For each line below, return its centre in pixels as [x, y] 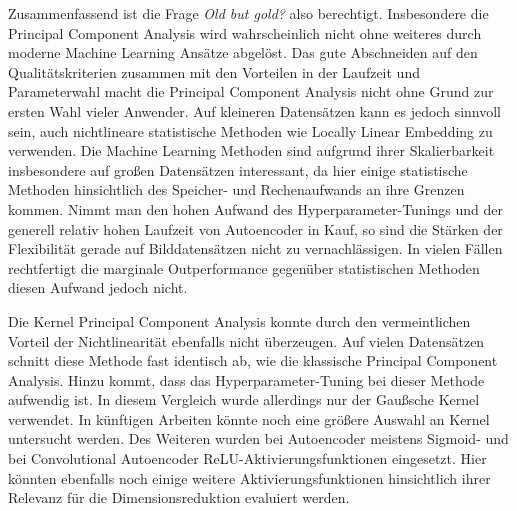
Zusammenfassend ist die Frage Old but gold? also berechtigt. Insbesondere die [248, 13]
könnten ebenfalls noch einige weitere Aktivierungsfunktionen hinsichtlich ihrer [249, 477]
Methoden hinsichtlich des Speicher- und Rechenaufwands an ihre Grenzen [236, 189]
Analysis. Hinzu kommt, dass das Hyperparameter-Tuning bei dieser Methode [246, 379]
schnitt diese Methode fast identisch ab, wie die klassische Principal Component [253, 360]
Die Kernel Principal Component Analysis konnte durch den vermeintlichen [239, 320]
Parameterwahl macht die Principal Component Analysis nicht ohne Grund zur [251, 91]
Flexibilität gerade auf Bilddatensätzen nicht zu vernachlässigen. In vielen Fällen [255, 248]
